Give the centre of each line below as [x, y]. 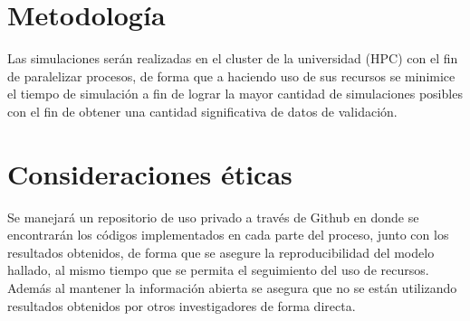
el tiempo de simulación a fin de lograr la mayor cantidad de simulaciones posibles [235, 94]
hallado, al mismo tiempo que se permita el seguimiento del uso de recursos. [218, 270]
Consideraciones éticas [150, 173]
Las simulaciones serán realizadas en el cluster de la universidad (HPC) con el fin [233, 58]
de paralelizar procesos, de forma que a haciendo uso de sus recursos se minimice [231, 76]
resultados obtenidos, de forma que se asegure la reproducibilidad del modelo [221, 252]
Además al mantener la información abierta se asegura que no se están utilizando [232, 288]
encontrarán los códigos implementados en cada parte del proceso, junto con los [228, 235]
